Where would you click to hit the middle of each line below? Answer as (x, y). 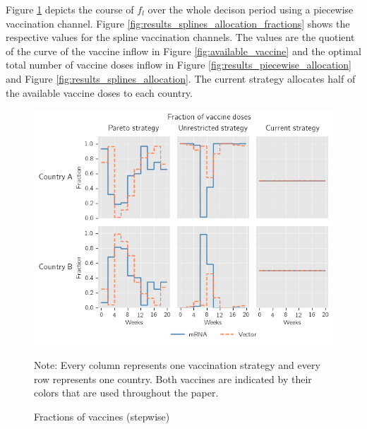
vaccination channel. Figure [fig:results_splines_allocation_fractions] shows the (178, 23)
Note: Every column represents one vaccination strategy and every (177, 365)
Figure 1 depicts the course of (70, 9)
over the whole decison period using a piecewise (251, 9)
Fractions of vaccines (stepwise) (102, 416)
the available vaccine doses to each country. (99, 92)
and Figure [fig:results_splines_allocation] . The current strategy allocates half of (181, 78)
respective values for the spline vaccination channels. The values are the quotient (180, 37)
